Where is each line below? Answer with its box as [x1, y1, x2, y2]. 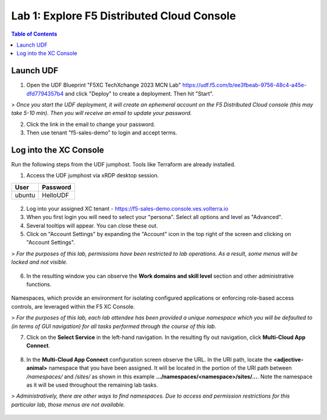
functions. [26, 281, 51, 287]
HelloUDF [42, 191, 70, 199]
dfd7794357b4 [26, 90, 64, 97]
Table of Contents [11, 30, 58, 38]
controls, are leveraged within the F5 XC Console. [11, 303, 136, 310]
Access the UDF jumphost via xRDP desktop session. [26, 172, 159, 179]
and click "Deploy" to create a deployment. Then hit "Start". [65, 90, 214, 97]
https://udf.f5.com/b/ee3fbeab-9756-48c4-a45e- [182, 82, 307, 89]
